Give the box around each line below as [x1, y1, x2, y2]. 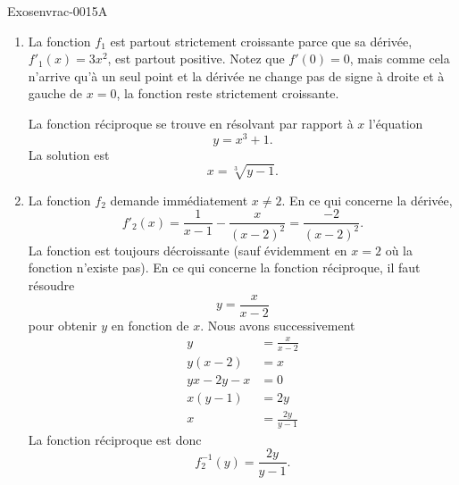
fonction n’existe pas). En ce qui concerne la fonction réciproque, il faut [28, 258, 421, 277]
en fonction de [111, 315, 189, 334]
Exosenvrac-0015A [7, 2, 108, 20]
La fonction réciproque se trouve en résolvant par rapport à [28, 113, 354, 132]
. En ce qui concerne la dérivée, [281, 190, 453, 209]
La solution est [28, 145, 110, 163]
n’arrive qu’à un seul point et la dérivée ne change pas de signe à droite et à [28, 66, 445, 85]
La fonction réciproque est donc [28, 430, 202, 448]
